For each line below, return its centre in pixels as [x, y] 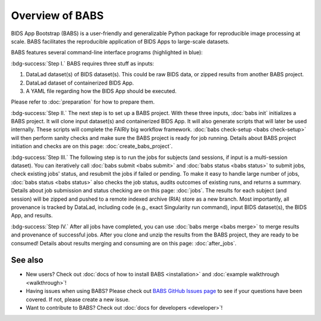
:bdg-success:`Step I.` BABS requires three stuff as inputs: [83, 63]
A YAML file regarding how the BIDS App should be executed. [101, 91]
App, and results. [32, 216]
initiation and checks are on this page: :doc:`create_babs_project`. [92, 147]
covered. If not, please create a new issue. [78, 299]
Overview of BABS [57, 15]
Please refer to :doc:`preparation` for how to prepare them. [83, 102]
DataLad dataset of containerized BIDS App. [80, 83]
